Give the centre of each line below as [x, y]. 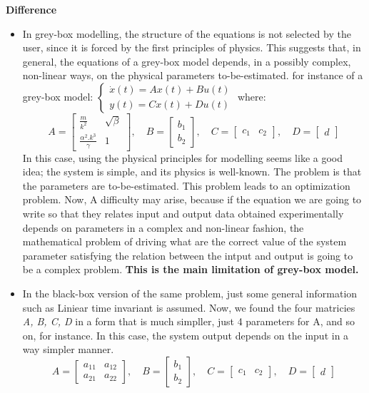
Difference [31, 9]
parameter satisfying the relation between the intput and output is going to [188, 255]
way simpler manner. [68, 349]
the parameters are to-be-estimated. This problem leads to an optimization [186, 185]
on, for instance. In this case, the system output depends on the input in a [186, 335]
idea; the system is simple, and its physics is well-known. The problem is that [192, 172]
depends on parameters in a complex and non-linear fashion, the [163, 227]
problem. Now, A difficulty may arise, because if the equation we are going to [192, 199]
